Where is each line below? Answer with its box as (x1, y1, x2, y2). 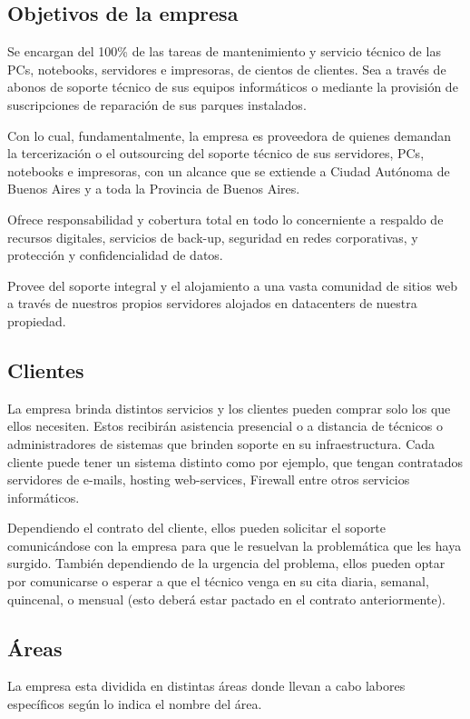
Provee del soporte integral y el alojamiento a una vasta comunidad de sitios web (7, 275, 458, 295)
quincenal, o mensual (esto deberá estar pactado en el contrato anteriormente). (7, 589, 446, 608)
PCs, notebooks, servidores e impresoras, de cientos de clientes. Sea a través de (7, 59, 446, 78)
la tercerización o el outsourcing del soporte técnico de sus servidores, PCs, (7, 144, 425, 163)
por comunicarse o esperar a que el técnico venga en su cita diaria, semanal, (7, 572, 429, 591)
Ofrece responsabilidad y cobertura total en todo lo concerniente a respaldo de (7, 209, 444, 228)
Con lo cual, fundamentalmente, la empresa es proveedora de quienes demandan (7, 125, 452, 145)
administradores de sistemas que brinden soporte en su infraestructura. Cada (7, 434, 436, 453)
